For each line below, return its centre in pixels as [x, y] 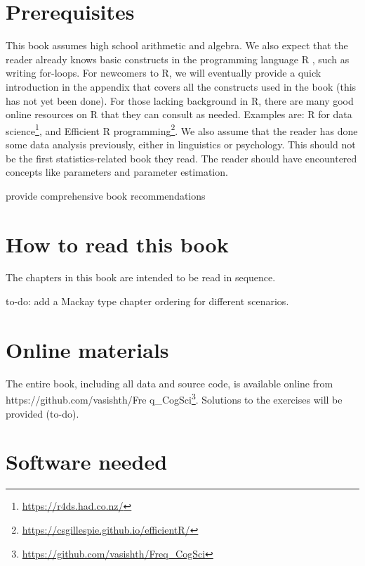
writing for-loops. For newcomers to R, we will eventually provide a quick [164, 73]
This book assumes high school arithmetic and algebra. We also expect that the [177, 45]
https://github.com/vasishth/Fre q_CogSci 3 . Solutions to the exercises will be [174, 398]
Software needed [87, 462]
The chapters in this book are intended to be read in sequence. [141, 277]
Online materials [87, 349]
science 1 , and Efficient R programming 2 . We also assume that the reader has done [182, 129]
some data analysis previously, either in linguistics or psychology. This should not [181, 144]
